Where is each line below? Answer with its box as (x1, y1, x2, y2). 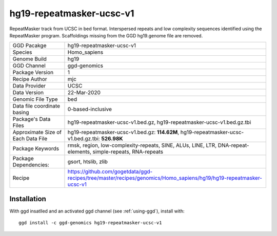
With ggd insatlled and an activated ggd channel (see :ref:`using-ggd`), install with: (9, 208, 185, 214)
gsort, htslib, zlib (67, 158, 108, 165)
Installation (9, 195, 46, 203)
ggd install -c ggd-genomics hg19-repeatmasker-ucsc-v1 (18, 220, 162, 226)
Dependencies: (12, 161, 50, 168)
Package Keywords (12, 145, 60, 152)
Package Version (12, 69, 54, 76)
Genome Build (12, 55, 47, 62)
